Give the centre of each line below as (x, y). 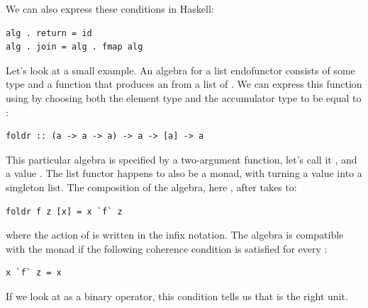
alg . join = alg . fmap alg (74, 47)
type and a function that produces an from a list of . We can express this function (184, 84)
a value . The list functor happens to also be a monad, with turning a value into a (184, 173)
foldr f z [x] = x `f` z (64, 211)
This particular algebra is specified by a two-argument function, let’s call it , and (182, 159)
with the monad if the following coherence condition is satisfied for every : (167, 248)
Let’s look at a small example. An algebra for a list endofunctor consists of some (180, 70)
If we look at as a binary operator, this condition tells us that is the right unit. (177, 296)
